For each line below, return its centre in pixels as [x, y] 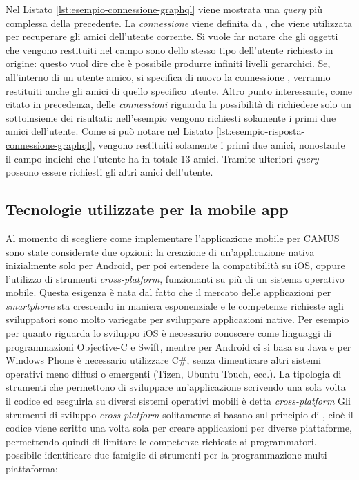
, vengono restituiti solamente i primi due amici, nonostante [219, 144]
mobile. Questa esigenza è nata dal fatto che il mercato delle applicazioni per [168, 292]
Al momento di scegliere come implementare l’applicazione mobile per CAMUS [173, 238]
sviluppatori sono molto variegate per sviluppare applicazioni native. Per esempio [177, 319]
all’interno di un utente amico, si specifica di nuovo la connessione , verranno [168, 76]
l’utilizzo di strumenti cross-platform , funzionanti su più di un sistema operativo [175, 278]
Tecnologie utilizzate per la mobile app [147, 209]
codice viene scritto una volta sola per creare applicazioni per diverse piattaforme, [179, 428]
